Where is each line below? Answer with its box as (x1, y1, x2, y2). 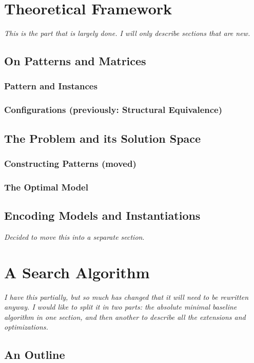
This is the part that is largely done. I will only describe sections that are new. (4, 28, 250, 39)
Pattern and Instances (4, 80, 97, 92)
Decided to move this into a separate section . (4, 231, 145, 242)
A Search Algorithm (4, 261, 150, 282)
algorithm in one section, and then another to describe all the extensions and (4, 311, 246, 322)
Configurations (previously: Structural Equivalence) (4, 103, 223, 116)
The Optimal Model (4, 180, 88, 193)
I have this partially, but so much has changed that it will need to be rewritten (4, 291, 249, 302)
